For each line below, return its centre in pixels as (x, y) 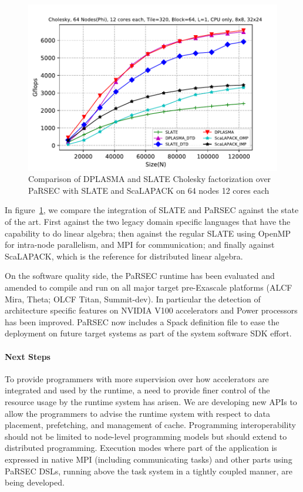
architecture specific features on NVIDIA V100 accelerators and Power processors (151, 310)
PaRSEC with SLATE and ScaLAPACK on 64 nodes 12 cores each (149, 190)
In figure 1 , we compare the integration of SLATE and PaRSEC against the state (152, 210)
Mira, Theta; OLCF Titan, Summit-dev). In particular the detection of (133, 299)
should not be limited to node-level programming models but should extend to (146, 436)
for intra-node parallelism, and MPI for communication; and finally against (140, 245)
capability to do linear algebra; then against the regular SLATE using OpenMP (148, 233)
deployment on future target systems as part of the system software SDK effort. (148, 333)
